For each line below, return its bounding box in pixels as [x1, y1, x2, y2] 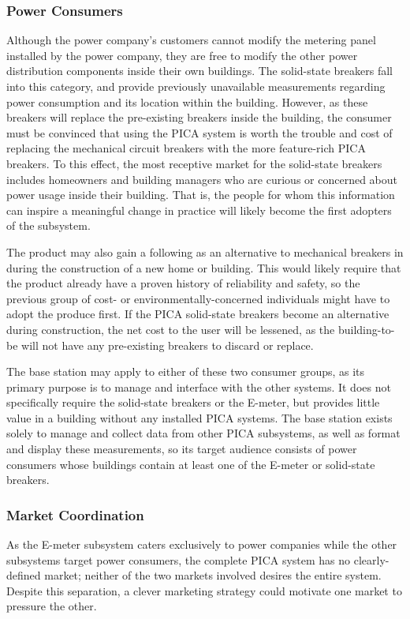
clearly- [353, 551, 389, 568]
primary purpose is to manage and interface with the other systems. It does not [6, 378, 391, 395]
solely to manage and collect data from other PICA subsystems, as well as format [6, 425, 401, 441]
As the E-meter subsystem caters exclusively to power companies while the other [6, 536, 397, 553]
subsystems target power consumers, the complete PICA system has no [6, 551, 351, 568]
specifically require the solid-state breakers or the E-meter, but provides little [6, 394, 380, 411]
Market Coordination [6, 505, 144, 524]
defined [6, 567, 41, 583]
